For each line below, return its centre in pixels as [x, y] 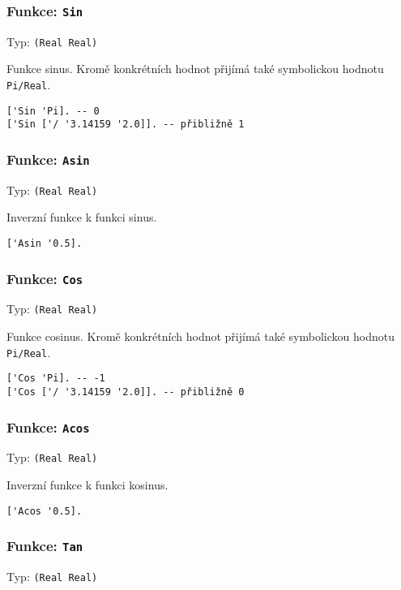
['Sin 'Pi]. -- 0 [53, 111]
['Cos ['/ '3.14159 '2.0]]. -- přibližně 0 [126, 392]
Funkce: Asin [48, 159]
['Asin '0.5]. [45, 244]
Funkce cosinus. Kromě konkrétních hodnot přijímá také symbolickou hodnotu [200, 336]
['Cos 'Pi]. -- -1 [56, 379]
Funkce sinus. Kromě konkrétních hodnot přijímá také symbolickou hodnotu [195, 69]
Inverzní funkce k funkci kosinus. [87, 485]
